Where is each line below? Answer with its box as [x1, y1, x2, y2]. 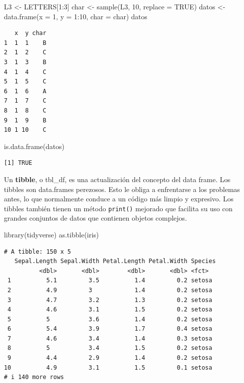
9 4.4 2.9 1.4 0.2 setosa [7, 354, 212, 362]
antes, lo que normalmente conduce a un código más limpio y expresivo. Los [4, 193, 234, 204]
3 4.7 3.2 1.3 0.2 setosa [7, 296, 212, 304]
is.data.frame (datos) [4, 141, 65, 151]
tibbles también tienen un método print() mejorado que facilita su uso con [4, 203, 233, 213]
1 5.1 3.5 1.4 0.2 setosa [7, 277, 212, 284]
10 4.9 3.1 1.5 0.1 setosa [4, 364, 212, 371]
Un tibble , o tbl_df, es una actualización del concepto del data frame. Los [4, 174, 231, 184]
